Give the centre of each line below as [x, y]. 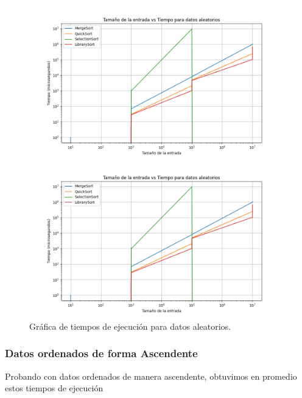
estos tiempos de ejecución [54, 388]
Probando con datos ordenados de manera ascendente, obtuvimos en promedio [151, 376]
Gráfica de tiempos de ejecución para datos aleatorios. [130, 326]
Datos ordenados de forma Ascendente [101, 353]
